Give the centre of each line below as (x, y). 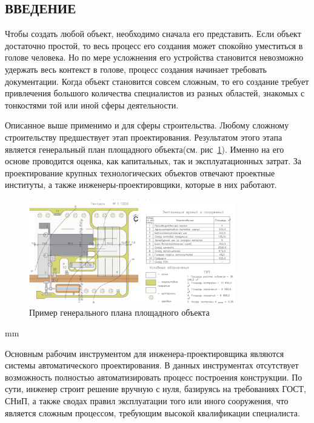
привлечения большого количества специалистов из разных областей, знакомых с (155, 93)
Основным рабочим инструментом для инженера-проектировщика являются (145, 353)
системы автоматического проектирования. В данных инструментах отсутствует (152, 365)
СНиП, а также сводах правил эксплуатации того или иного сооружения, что (147, 400)
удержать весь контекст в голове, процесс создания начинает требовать (136, 69)
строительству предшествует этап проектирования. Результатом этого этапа (144, 137)
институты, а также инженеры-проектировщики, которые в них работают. (141, 185)
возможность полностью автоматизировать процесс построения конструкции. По (154, 377)
